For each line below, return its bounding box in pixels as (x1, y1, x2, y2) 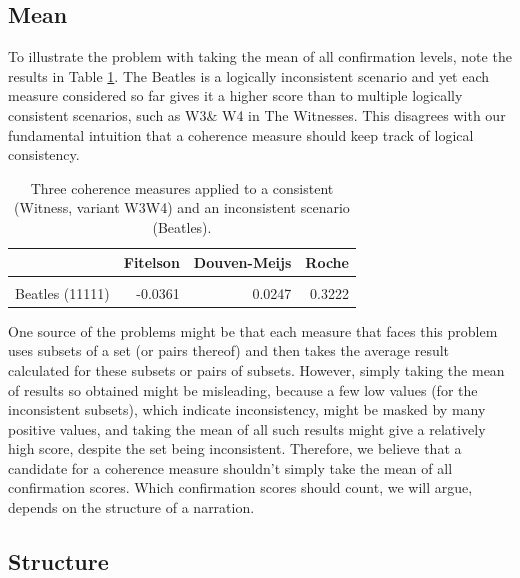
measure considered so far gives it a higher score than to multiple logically (8, 85, 463, 106)
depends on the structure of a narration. (8, 497, 255, 518)
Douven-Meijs (193, 251, 292, 272)
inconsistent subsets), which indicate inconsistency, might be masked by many (8, 399, 486, 420)
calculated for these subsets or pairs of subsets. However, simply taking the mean (8, 359, 505, 380)
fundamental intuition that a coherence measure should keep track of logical (8, 124, 474, 145)
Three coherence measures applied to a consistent (30, 177, 334, 198)
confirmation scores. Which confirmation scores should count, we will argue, (8, 477, 473, 498)
